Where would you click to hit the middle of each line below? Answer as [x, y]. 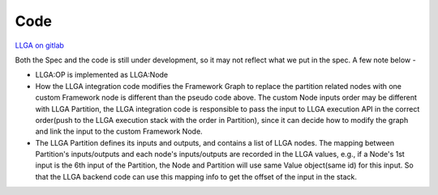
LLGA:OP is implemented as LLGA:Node [102, 75]
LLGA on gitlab [40, 45]
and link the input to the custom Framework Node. [119, 131]
